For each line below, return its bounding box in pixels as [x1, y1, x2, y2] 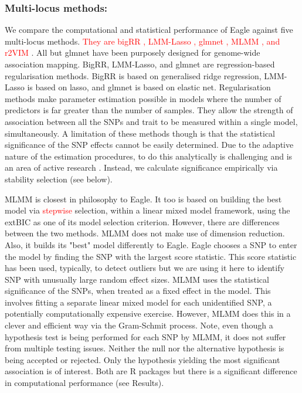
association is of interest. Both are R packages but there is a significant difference [5, 365, 297, 377]
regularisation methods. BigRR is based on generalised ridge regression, [5, 69, 262, 82]
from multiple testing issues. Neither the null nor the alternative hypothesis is [5, 342, 284, 354]
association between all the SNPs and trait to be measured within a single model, [5, 115, 298, 127]
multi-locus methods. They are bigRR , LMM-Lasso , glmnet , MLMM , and [5, 35, 280, 47]
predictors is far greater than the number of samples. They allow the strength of [5, 104, 293, 116]
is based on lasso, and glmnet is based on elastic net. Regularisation [27, 81, 271, 93]
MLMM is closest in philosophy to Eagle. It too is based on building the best [5, 192, 282, 205]
